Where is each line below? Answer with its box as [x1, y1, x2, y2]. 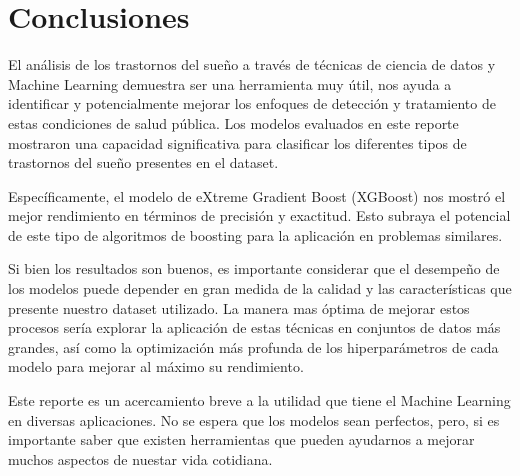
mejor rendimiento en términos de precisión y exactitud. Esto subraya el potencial [8, 205, 511, 226]
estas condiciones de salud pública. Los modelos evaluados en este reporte [8, 112, 459, 133]
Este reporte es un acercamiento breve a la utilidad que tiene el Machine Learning [8, 390, 511, 411]
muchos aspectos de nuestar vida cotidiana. [8, 448, 273, 469]
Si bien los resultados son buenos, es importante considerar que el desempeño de [8, 258, 500, 279]
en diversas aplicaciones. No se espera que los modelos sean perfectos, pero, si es [8, 409, 500, 430]
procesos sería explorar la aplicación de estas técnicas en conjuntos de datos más [8, 317, 501, 338]
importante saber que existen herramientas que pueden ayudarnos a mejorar [8, 429, 475, 450]
